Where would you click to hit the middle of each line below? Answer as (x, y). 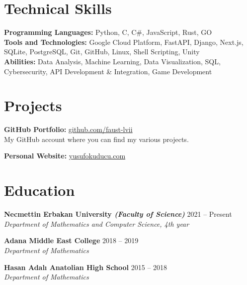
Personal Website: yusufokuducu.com (65, 156)
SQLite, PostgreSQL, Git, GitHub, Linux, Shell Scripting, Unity (102, 52)
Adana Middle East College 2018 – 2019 (71, 240)
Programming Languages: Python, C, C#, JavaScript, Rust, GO (108, 32)
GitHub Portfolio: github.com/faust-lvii (68, 129)
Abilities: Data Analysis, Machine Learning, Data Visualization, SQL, (112, 61)
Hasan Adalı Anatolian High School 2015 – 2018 (86, 267)
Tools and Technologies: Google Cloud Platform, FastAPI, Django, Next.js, (124, 42)
